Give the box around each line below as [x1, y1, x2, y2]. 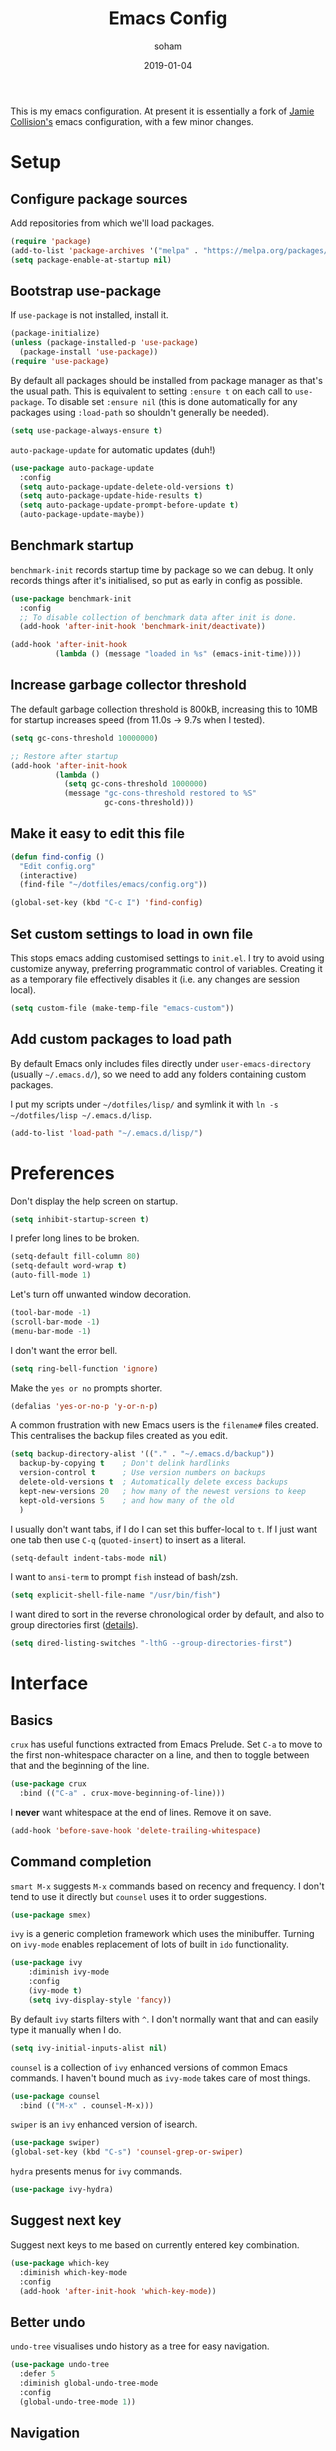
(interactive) [19, 870, 78, 881]
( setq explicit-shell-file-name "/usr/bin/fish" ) [10, 1590, 222, 1601]
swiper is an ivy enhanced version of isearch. [10, 2118, 198, 2131]
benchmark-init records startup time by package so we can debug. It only [10, 563, 314, 576]
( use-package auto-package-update [10, 463, 155, 473]
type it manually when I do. [10, 2023, 122, 2036]
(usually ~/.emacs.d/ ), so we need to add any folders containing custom [10, 1068, 307, 1080]
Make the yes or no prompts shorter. [10, 1382, 163, 1394]
